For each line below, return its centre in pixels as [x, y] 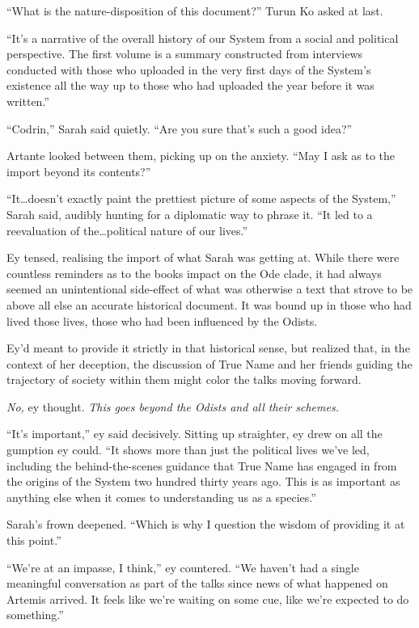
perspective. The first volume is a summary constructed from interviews [185, 54]
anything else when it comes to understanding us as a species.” [161, 497]
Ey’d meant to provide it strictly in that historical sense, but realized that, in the [208, 348]
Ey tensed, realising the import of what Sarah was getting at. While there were [203, 257]
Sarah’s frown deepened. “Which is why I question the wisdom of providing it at [206, 524]
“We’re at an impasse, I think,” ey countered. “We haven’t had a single [183, 567]
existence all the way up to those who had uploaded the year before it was [190, 85]
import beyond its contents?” [79, 171]
